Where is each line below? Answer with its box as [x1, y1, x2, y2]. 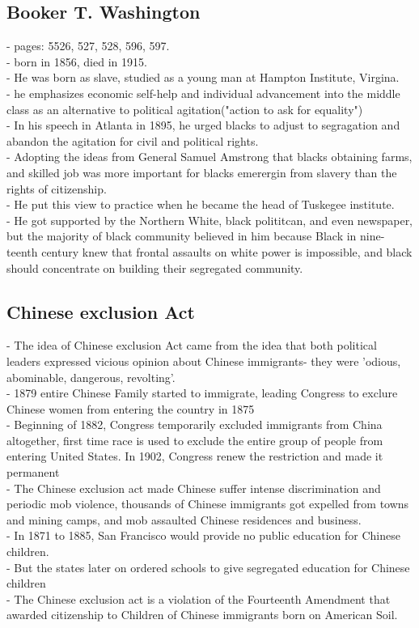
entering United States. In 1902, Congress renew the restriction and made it [6, 448, 383, 465]
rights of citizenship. [6, 180, 107, 197]
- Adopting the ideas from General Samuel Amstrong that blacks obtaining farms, [6, 148, 413, 165]
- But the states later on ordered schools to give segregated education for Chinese [6, 558, 410, 575]
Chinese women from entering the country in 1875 [6, 400, 255, 417]
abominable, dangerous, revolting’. [6, 368, 176, 385]
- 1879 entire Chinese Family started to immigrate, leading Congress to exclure [6, 384, 398, 401]
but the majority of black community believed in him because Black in [6, 227, 357, 244]
